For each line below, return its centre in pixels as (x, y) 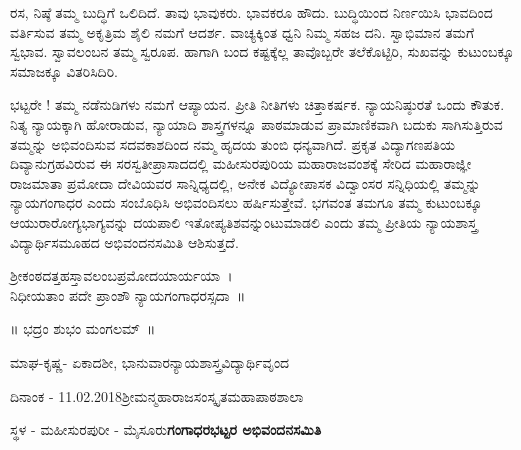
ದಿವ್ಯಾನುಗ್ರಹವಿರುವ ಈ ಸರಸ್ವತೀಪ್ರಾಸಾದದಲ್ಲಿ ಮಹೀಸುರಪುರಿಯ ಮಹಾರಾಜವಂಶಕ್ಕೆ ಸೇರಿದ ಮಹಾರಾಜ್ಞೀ (241, 163)
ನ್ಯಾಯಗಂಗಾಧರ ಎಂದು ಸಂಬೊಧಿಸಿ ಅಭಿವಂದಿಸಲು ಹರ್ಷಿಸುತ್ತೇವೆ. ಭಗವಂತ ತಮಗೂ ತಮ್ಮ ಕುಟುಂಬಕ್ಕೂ (246, 202)
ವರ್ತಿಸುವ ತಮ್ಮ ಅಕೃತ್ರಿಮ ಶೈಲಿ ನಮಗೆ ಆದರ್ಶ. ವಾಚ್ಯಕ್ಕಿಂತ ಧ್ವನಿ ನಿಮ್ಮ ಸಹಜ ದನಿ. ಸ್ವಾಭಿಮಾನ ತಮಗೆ (242, 31)
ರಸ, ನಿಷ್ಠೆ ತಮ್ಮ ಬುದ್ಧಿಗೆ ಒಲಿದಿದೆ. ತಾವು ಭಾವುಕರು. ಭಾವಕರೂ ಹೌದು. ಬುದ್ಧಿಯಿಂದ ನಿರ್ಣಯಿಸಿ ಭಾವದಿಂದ (251, 12)
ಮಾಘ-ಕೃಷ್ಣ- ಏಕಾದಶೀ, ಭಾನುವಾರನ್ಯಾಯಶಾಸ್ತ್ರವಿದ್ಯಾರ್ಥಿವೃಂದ (150, 361)
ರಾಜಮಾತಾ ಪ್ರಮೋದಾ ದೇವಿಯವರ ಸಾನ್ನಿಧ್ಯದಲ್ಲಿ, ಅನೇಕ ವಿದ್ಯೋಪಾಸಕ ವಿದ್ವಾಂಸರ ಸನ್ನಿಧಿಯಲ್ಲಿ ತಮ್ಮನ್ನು (245, 182)
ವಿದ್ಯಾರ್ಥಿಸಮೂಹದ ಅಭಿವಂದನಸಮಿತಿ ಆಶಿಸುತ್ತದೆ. (124, 241)
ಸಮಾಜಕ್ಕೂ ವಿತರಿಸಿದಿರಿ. (64, 70)
